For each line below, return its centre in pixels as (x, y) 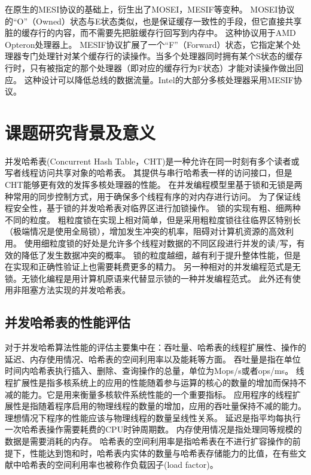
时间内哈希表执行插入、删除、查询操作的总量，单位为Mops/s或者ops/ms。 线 (155, 371)
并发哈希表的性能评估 (68, 322)
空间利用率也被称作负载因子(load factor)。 (136, 465)
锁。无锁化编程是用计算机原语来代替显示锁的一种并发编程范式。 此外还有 (149, 278)
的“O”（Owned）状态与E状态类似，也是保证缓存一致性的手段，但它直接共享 (153, 21)
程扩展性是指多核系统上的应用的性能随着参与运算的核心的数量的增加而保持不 (155, 382)
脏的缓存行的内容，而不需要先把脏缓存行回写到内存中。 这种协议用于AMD (150, 33)
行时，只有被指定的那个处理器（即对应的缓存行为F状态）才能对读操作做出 (150, 67)
